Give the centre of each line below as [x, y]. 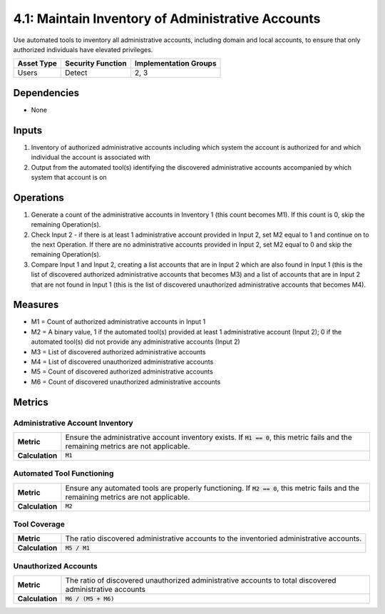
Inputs [28, 130]
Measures [36, 305]
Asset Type [37, 63]
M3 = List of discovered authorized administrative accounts [118, 352]
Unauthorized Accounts [55, 566]
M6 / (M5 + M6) [90, 599]
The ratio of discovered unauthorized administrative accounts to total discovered [201, 580]
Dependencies [46, 93]
